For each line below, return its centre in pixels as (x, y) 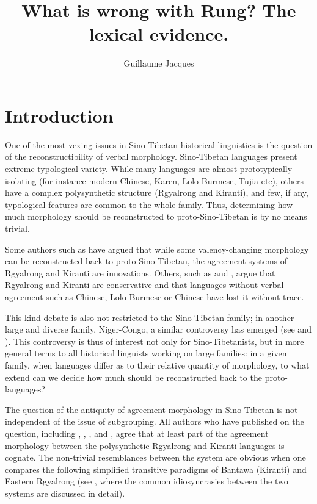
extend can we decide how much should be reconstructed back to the (133, 377)
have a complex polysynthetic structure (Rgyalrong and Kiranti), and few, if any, (157, 193)
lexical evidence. (159, 34)
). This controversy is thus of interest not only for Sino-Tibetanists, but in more (155, 341)
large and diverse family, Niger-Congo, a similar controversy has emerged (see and (158, 329)
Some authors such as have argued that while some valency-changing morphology (157, 249)
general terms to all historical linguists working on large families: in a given (146, 353)
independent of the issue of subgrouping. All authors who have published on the (155, 421)
